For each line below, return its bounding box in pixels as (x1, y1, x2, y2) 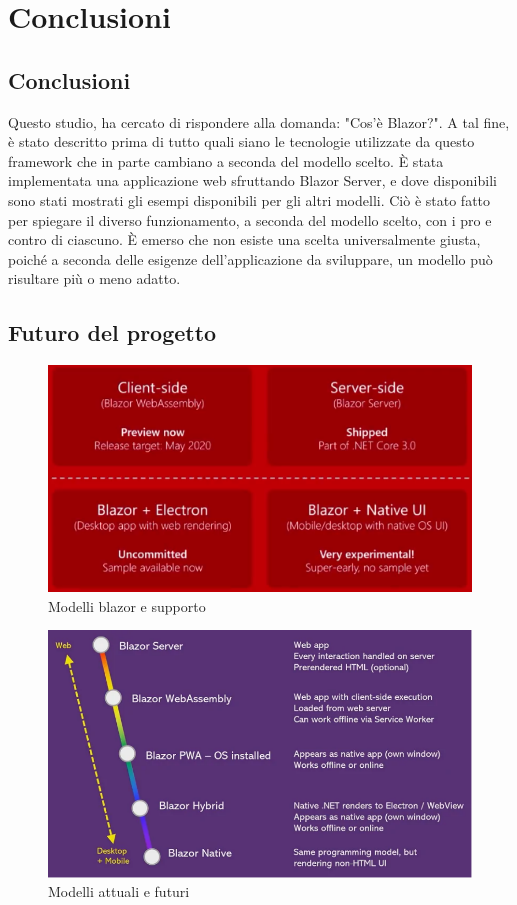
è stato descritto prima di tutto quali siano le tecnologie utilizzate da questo (8, 131, 475, 152)
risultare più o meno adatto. (8, 268, 181, 289)
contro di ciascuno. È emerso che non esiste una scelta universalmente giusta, (8, 229, 481, 250)
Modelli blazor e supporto (48, 595, 206, 616)
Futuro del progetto (8, 317, 217, 348)
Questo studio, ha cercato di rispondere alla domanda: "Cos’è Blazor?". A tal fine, (8, 111, 510, 132)
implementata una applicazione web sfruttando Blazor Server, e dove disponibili (8, 170, 497, 191)
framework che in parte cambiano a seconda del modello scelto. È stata (8, 150, 444, 171)
